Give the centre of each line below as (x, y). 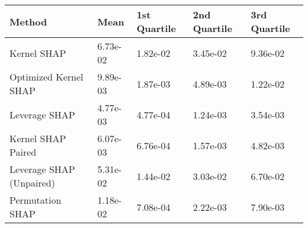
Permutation (36, 200)
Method (28, 21)
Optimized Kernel (46, 77)
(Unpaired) (32, 183)
